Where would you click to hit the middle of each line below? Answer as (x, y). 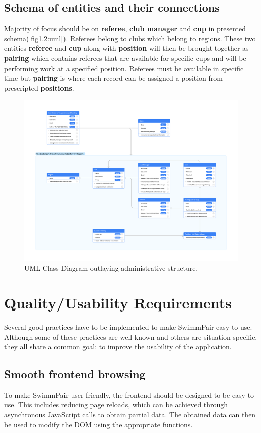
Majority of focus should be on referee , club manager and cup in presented (125, 28)
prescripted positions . (39, 87)
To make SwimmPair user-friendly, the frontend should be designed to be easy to (129, 394)
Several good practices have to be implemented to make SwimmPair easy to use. (128, 326)
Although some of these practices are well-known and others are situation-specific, (131, 336)
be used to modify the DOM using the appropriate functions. (99, 424)
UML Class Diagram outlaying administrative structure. (111, 268)
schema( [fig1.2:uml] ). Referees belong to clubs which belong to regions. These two (130, 38)
